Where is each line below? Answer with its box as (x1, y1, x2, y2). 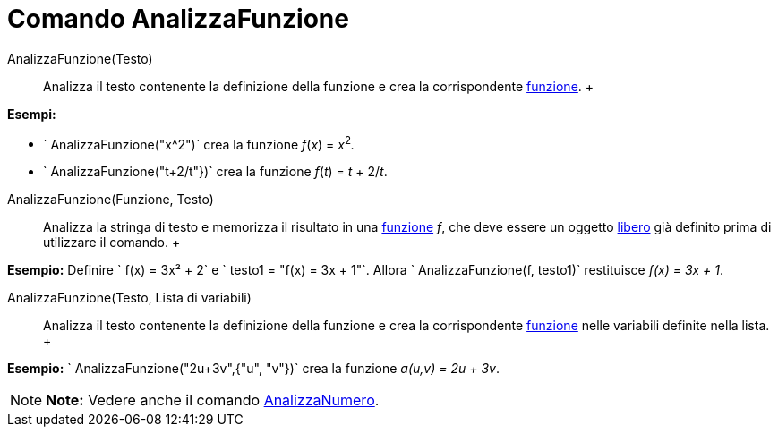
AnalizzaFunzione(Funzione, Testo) (7, 191, 214, 208)
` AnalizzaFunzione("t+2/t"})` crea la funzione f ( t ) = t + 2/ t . (43, 164, 388, 180)
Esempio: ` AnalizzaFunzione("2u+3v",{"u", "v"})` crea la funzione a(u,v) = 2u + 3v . (7, 361, 500, 377)
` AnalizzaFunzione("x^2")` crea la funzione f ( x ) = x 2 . (43, 133, 355, 152)
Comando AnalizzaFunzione (7, 4, 349, 34)
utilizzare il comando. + (43, 234, 181, 251)
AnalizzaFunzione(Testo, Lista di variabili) (7, 290, 252, 306)
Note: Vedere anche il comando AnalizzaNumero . (46, 391, 380, 410)
